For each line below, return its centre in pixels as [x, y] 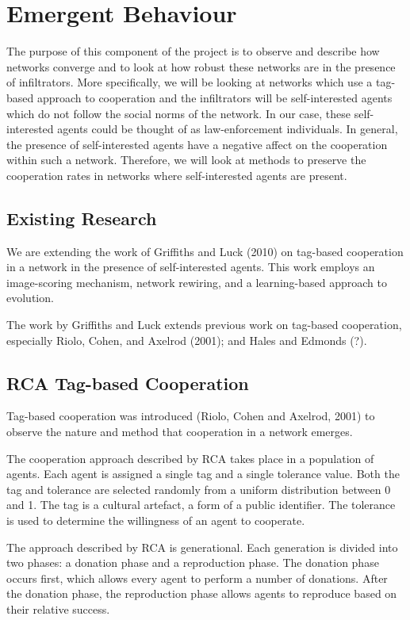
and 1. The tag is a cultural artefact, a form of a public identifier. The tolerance [201, 505]
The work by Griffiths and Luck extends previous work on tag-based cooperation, [204, 325]
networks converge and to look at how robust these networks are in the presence [201, 66]
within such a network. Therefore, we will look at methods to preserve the [186, 160]
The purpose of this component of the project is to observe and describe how [193, 51]
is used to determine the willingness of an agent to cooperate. [156, 520]
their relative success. [58, 609]
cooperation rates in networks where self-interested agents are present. [177, 175]
